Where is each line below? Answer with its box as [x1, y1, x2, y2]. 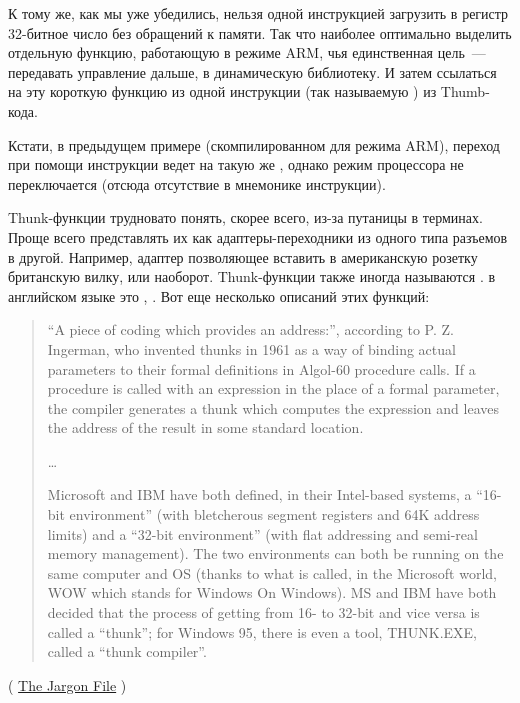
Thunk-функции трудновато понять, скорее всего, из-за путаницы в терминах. [8, 207, 483, 228]
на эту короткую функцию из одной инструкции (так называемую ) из [8, 81, 437, 102]
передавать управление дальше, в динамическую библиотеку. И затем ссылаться [8, 61, 497, 82]
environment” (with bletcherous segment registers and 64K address [69, 504, 480, 525]
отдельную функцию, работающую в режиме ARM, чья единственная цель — [8, 42, 486, 63]
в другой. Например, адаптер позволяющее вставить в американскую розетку [8, 246, 478, 267]
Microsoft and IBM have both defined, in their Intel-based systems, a [47, 484, 472, 505]
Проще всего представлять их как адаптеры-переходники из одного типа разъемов [8, 226, 508, 247]
